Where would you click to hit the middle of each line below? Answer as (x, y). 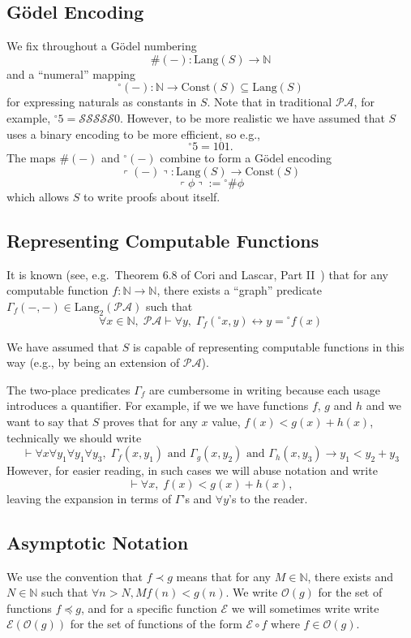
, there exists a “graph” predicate (240, 290)
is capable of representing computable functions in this (269, 346)
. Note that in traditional (270, 102)
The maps (31, 158)
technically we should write (74, 437)
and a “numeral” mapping (71, 73)
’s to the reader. (268, 498)
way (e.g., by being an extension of (93, 362)
